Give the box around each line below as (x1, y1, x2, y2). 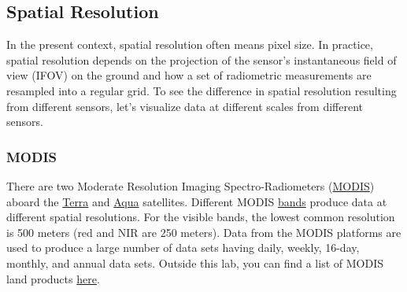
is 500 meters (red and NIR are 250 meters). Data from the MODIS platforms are (6, 224, 401, 240)
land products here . (6, 270, 100, 286)
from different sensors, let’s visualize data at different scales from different (6, 98, 363, 114)
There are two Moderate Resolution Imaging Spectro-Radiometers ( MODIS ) (6, 177, 375, 194)
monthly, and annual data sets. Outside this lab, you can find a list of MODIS (6, 254, 383, 271)
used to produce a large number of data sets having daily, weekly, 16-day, (6, 239, 360, 256)
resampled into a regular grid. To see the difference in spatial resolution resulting (6, 82, 397, 98)
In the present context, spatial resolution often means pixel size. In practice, (6, 36, 373, 53)
